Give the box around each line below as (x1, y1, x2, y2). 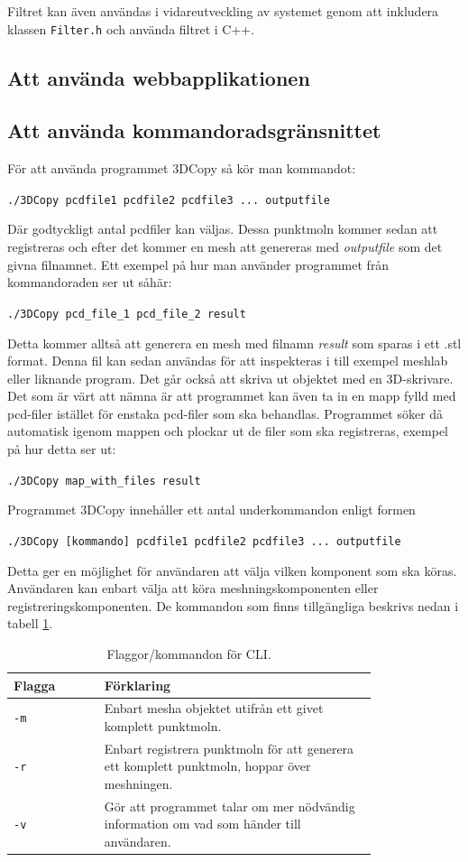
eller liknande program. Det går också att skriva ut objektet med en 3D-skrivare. (7, 368, 454, 387)
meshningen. (104, 774, 173, 793)
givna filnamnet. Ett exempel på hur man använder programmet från (7, 255, 390, 273)
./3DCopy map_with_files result (7, 474, 201, 487)
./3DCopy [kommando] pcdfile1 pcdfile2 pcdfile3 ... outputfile (7, 534, 401, 548)
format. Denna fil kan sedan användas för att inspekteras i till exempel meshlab (7, 351, 448, 370)
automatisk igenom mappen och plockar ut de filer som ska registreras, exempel (7, 422, 448, 440)
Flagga (14, 675, 56, 694)
